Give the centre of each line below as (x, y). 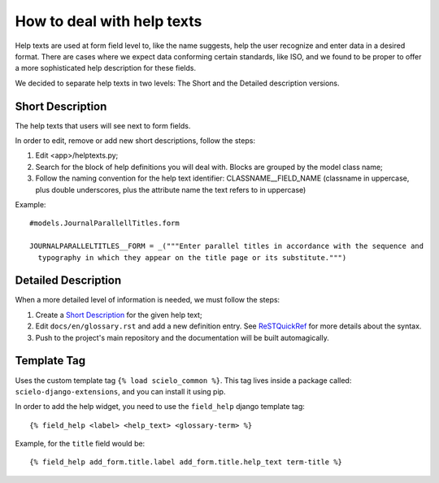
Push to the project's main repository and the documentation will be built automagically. (182, 337)
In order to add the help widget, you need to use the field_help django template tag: (160, 407)
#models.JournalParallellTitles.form (105, 223)
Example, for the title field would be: (80, 444)
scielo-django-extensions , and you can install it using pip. (120, 391)
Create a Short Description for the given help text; (119, 315)
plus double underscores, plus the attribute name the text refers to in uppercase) (171, 189)
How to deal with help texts (109, 21)
